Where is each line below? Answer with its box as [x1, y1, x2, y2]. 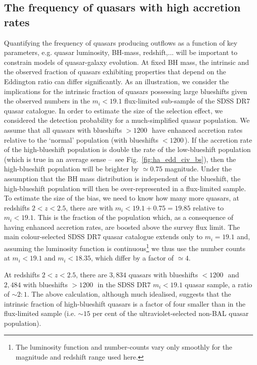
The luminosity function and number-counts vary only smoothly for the [15, 342, 232, 352]
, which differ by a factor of [91, 253, 174, 263]
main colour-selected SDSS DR [4, 231, 97, 242]
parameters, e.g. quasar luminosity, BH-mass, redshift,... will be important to [4, 47, 238, 57]
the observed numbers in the [4, 96, 90, 106]
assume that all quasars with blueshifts [4, 124, 122, 135]
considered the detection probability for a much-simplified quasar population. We [4, 115, 250, 125]
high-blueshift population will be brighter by [4, 163, 139, 174]
